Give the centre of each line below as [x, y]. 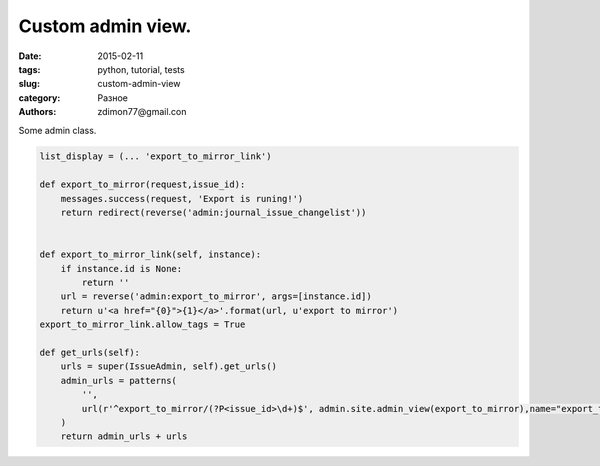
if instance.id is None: [121, 268]
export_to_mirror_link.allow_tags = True [142, 324]
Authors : [37, 112]
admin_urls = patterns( [118, 380]
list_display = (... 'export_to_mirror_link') [155, 156]
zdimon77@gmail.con [142, 112]
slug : [29, 84]
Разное [113, 97]
